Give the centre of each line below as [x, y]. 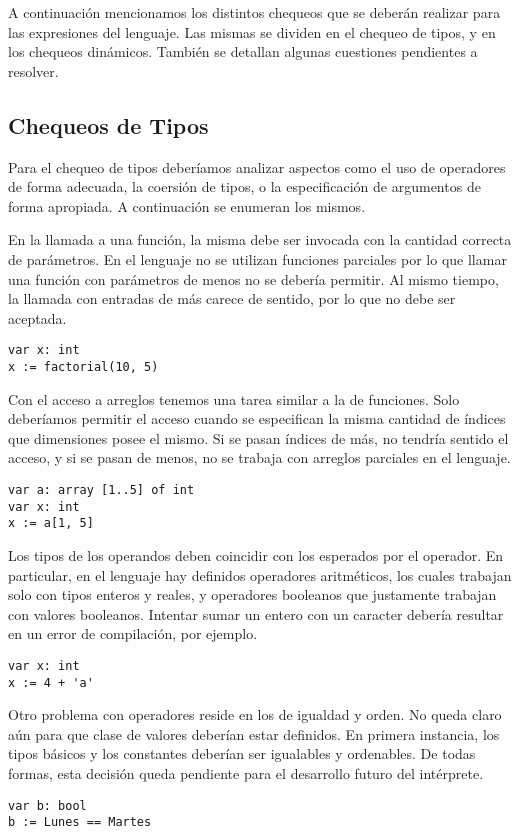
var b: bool [47, 805]
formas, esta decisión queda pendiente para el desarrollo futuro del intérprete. [246, 773]
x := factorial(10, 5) [83, 366]
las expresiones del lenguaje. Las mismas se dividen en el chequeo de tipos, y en [252, 31]
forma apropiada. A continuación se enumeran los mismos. [187, 205]
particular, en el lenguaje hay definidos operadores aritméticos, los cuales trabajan [260, 574]
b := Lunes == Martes [80, 822]
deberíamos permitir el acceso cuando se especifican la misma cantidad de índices [257, 418]
